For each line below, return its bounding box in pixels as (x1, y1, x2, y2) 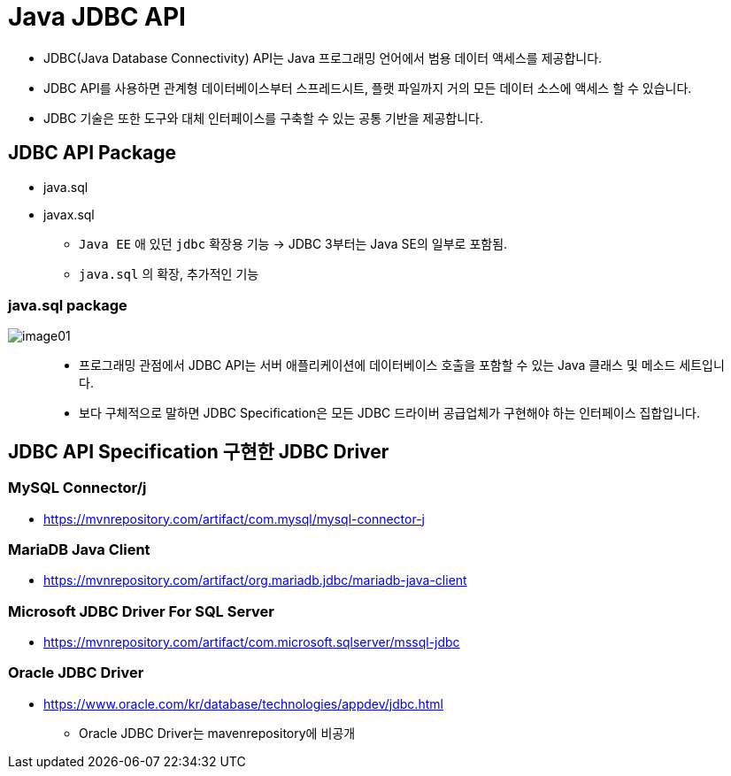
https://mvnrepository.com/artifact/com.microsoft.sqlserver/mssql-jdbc (43, 634, 460, 650)
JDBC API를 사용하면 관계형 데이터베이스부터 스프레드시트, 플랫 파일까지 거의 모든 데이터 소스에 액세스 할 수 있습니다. (43, 80, 692, 96)
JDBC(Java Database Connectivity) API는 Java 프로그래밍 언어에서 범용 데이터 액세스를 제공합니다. (43, 50, 603, 65)
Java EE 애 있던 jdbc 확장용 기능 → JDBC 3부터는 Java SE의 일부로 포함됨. (79, 235, 508, 251)
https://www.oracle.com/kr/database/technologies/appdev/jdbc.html (43, 695, 443, 711)
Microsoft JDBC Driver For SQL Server (8, 602, 275, 620)
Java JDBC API (8, 2, 186, 32)
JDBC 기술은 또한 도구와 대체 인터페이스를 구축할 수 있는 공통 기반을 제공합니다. (43, 110, 483, 126)
